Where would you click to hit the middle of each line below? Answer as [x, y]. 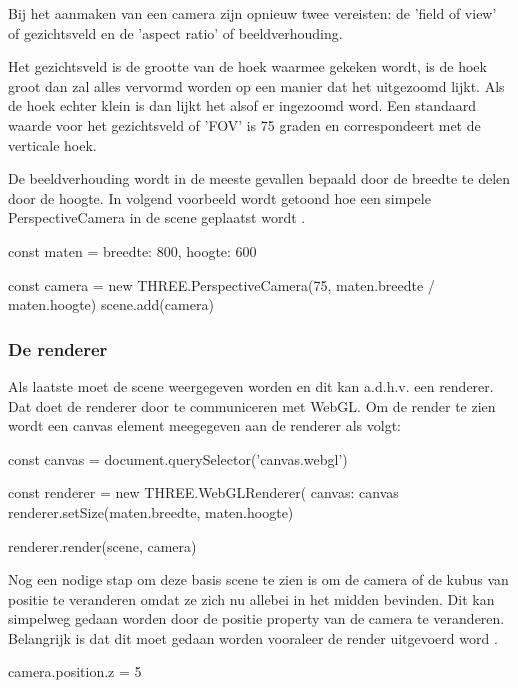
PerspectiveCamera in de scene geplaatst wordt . [157, 217]
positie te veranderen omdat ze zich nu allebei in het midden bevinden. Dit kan [251, 598]
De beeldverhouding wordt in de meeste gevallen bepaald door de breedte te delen [259, 178]
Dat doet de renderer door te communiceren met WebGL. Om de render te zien [252, 405]
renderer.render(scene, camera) [102, 545]
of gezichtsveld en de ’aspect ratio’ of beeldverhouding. [175, 32]
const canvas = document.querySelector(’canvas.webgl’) [178, 458]
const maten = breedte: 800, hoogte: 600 [132, 250]
